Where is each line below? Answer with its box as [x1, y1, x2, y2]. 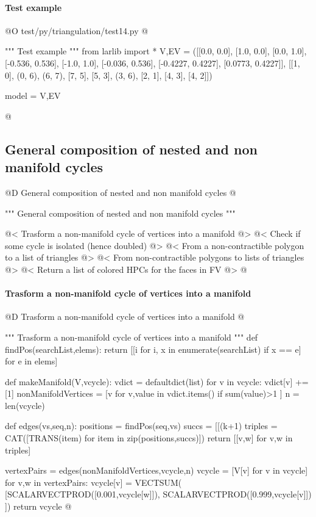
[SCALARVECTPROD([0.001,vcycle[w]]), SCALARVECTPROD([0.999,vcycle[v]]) [5, 488, 312, 501]
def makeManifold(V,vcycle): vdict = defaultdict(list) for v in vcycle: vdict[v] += [5, 375, 309, 388]
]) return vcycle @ [5, 500, 72, 513]
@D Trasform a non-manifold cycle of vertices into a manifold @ [5, 310, 245, 323]
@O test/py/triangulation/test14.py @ [5, 24, 149, 37]
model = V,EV [5, 89, 61, 102]
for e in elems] [5, 355, 58, 367]
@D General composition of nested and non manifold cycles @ [5, 186, 236, 198]
